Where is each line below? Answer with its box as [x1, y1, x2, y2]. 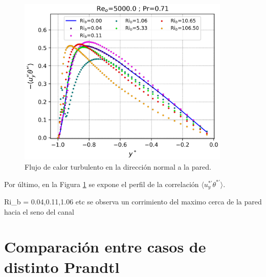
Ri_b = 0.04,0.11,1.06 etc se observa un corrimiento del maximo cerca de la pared [4, 196, 262, 207]
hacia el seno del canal [4, 206, 74, 217]
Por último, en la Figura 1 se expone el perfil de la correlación [4, 178, 199, 189]
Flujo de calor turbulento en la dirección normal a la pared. [25, 161, 211, 172]
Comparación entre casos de [4, 236, 206, 257]
